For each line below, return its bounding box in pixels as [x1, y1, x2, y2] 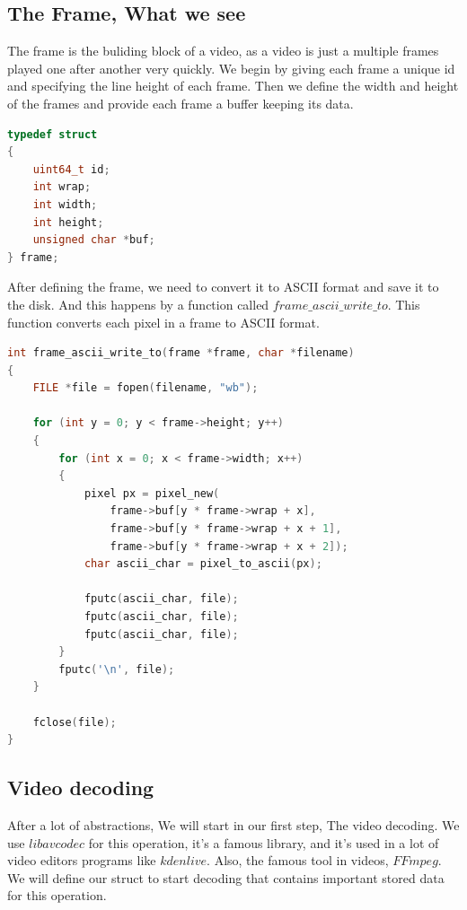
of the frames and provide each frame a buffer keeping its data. [7, 93, 354, 112]
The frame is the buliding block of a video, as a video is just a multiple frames [7, 41, 439, 60]
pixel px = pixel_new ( [84, 486, 220, 500]
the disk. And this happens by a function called [7, 294, 269, 313]
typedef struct [7, 127, 98, 141]
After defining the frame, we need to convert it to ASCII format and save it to [7, 277, 439, 296]
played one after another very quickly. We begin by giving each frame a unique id [7, 58, 455, 77]
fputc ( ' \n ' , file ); [58, 662, 175, 676]
